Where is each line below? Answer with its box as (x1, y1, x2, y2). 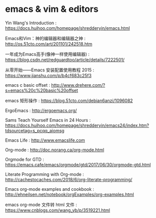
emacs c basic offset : (5, 82, 51, 88)
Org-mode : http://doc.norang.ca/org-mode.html (5, 147, 104, 153)
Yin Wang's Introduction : (5, 20, 57, 26)
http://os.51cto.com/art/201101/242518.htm (5, 41, 93, 47)
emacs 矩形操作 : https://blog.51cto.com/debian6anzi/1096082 (5, 98, 133, 104)
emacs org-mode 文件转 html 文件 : (5, 202, 77, 208)
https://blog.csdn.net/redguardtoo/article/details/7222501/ (5, 56, 125, 62)
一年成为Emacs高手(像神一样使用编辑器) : (5, 51, 90, 57)
